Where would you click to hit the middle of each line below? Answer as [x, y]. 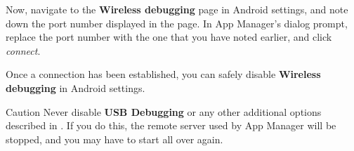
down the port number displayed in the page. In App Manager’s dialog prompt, [177, 23]
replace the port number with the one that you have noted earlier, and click [169, 37]
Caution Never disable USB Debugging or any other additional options [164, 111]
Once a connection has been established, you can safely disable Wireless [163, 74]
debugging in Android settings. [76, 87]
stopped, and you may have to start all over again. [114, 139]
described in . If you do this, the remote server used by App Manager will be [171, 125]
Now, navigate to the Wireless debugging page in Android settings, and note [177, 9]
